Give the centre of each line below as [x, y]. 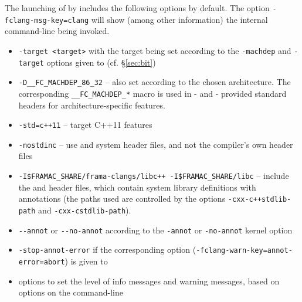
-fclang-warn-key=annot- [244, 251]
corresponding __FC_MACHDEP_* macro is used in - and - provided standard [152, 93]
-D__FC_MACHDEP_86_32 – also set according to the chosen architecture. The [155, 82]
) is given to [86, 261]
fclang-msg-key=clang [47, 20]
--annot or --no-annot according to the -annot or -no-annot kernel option [155, 230]
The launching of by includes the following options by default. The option [137, 8]
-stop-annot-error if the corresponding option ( [107, 250]
